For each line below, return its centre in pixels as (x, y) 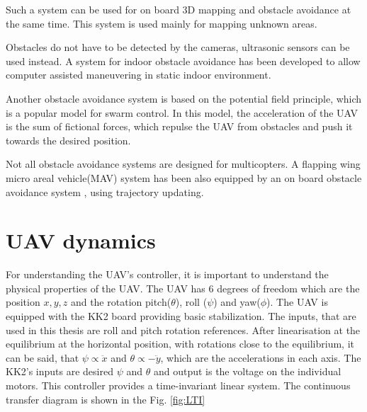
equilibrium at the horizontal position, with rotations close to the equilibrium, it (180, 344)
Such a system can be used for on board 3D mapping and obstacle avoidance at (179, 9)
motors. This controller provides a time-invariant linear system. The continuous (178, 385)
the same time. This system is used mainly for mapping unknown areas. (162, 23)
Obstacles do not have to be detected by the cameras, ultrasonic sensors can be (178, 47)
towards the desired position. (68, 140)
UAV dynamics (81, 240)
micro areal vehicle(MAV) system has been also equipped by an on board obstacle (184, 177)
